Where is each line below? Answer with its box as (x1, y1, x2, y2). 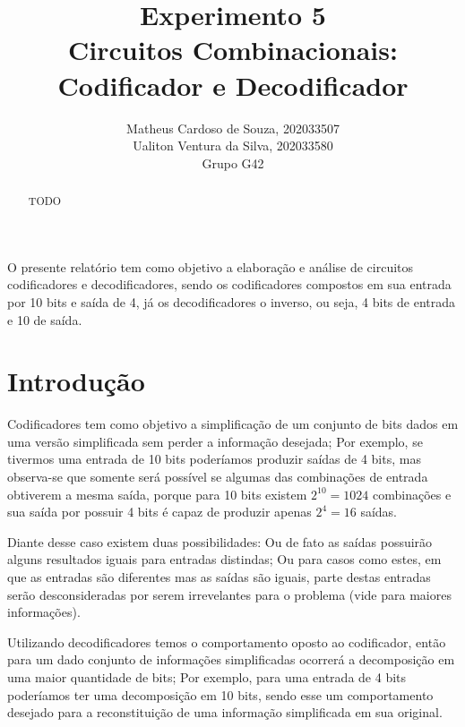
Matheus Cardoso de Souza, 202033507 (126, 118, 340, 137)
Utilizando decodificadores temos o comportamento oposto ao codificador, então (7, 632, 446, 651)
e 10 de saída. (7, 310, 82, 329)
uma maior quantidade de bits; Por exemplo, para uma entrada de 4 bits (7, 667, 407, 686)
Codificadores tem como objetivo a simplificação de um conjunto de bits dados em (7, 415, 459, 433)
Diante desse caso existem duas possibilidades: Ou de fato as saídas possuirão (7, 532, 433, 551)
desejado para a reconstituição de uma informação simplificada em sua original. (7, 703, 443, 722)
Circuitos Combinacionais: (68, 31, 398, 68)
